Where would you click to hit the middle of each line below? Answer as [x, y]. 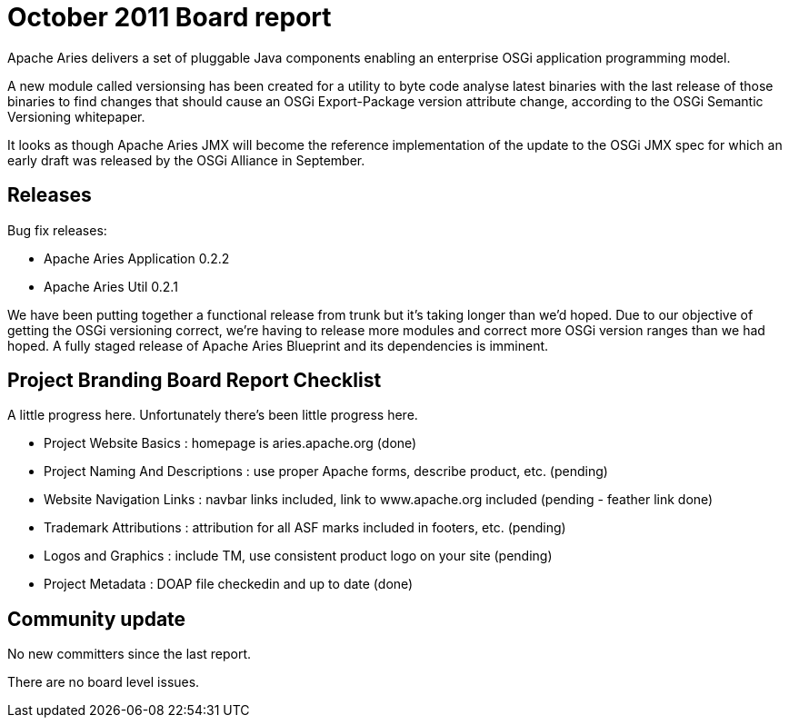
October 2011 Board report [170, 17]
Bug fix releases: [57, 230]
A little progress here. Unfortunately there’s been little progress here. [213, 415]
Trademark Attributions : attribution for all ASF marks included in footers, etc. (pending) [305, 528]
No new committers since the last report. [130, 654]
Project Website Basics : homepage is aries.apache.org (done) [230, 443]
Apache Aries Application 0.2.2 [137, 258]
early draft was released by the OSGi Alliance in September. [186, 160]
